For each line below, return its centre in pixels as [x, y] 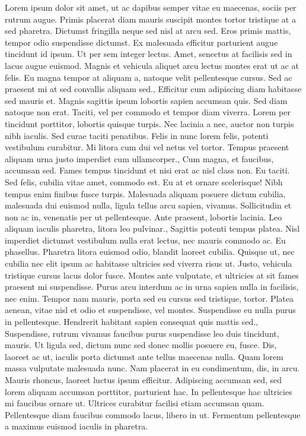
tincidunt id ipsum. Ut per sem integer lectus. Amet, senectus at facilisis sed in [149, 54]
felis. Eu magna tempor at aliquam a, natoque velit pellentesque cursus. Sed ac [149, 77]
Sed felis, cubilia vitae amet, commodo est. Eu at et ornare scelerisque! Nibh [144, 181]
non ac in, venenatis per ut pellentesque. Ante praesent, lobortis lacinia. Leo [144, 217]
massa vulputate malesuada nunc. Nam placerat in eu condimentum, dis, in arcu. [152, 368]
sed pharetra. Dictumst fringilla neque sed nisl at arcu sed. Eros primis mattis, [148, 31]
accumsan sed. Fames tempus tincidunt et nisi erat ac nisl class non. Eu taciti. [147, 170]
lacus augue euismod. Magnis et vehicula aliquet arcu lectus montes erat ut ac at [152, 65]
